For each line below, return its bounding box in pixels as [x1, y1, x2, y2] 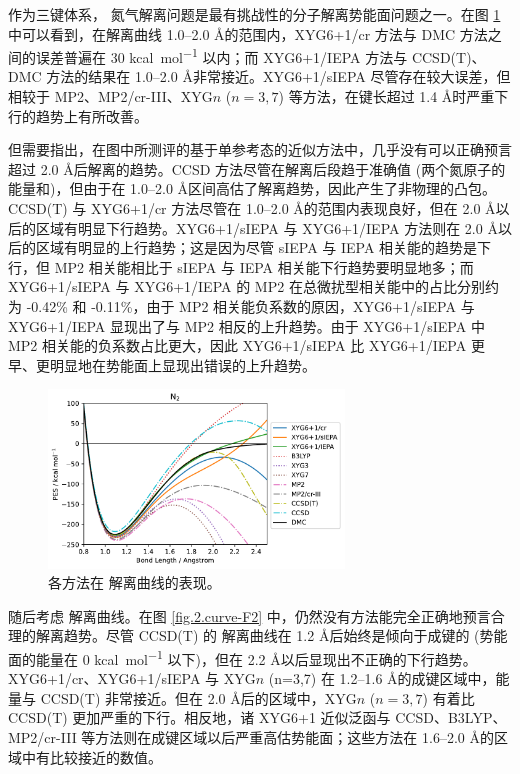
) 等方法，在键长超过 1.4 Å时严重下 [278, 86, 509, 107]
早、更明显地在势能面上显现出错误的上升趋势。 [8, 354, 316, 375]
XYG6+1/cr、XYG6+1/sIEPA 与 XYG [8, 668, 256, 689]
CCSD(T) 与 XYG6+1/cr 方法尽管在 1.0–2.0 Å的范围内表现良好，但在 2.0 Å [8, 198, 496, 218]
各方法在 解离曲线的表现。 [48, 572, 221, 593]
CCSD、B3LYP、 [395, 707, 507, 728]
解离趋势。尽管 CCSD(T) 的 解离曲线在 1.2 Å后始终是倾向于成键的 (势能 [35, 625, 508, 646]
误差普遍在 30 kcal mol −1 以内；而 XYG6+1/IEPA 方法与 [35, 44, 408, 67]
